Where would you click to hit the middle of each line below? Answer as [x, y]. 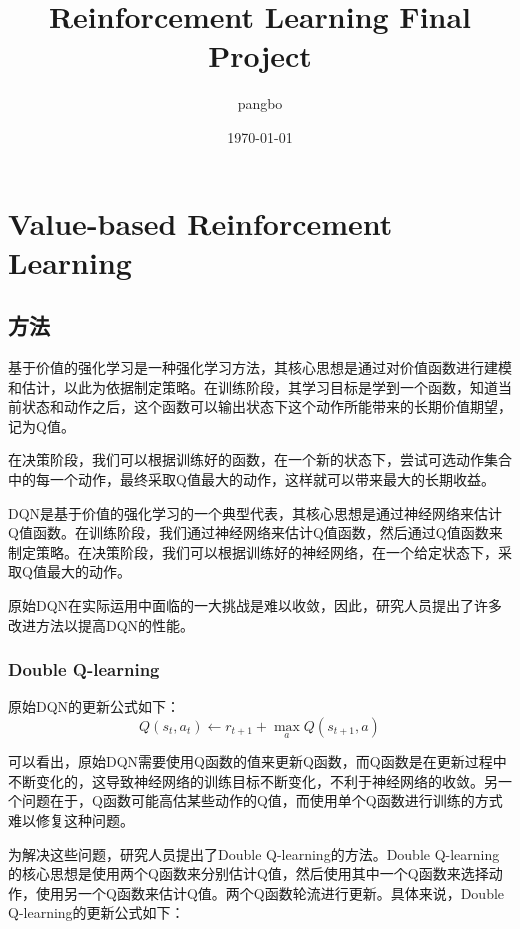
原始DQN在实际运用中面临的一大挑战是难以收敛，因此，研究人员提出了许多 [255, 605]
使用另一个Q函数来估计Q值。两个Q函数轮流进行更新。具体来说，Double [270, 892]
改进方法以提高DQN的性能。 [101, 624]
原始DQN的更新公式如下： [94, 706]
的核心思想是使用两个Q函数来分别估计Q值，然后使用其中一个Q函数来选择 [248, 873]
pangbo [260, 103]
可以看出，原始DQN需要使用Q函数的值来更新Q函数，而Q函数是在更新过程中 [257, 761]
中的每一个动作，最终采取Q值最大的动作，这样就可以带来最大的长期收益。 [251, 479]
